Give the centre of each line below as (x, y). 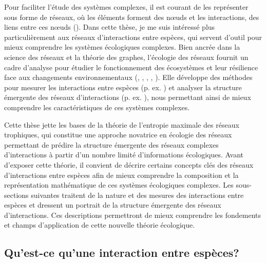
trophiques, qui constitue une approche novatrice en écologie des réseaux (118, 135)
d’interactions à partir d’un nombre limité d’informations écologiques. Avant (124, 155)
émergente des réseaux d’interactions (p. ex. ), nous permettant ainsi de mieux (128, 97)
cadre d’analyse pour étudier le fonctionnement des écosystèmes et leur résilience (131, 67)
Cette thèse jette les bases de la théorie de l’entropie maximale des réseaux (122, 124)
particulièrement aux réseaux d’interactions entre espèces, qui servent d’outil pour (133, 37)
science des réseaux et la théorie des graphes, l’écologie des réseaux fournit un (126, 57)
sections (16, 195)
